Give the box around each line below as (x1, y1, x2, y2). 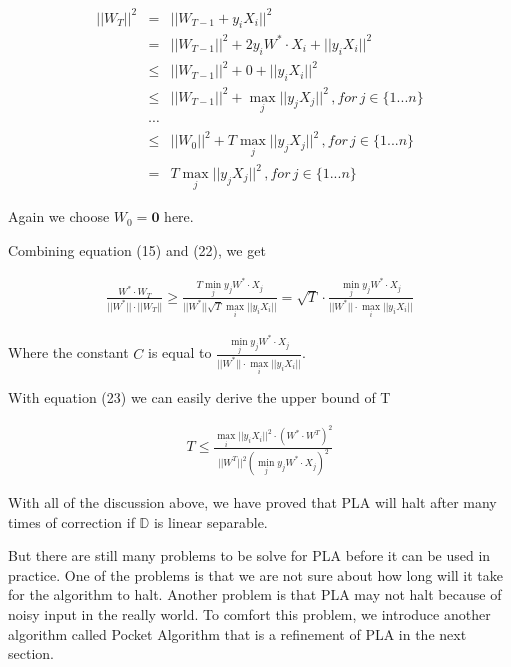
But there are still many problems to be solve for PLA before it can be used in (8, 545, 491, 566)
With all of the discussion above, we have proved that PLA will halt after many (8, 492, 497, 513)
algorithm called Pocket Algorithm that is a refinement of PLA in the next (8, 623, 467, 644)
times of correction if (8, 511, 135, 532)
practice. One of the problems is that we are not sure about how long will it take (8, 564, 504, 585)
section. (8, 643, 54, 664)
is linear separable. (153, 511, 268, 532)
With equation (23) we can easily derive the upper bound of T (8, 387, 391, 408)
